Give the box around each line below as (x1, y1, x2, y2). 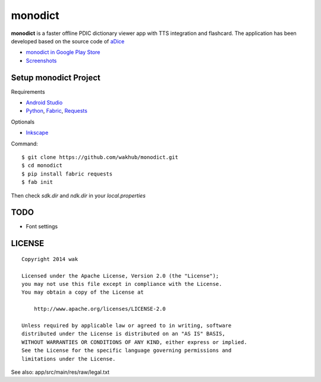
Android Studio (26, 99, 63, 106)
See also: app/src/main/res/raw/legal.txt (11, 368, 110, 375)
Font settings (26, 223, 58, 230)
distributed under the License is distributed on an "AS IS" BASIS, (21, 330, 225, 338)
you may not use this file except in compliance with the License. (21, 281, 222, 288)
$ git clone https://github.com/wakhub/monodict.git (21, 154, 178, 160)
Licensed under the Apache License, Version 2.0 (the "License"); (21, 272, 219, 279)
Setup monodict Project (11, 72, 100, 82)
